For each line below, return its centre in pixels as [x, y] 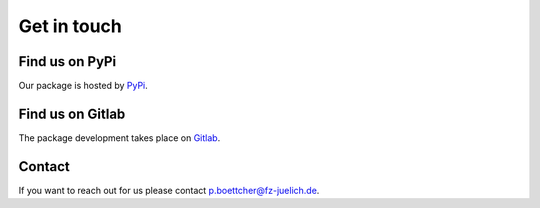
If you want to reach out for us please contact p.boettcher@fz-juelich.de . [169, 190]
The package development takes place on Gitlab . [119, 137]
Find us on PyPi [67, 61]
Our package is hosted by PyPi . [83, 86]
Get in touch [70, 26]
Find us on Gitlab [72, 113]
